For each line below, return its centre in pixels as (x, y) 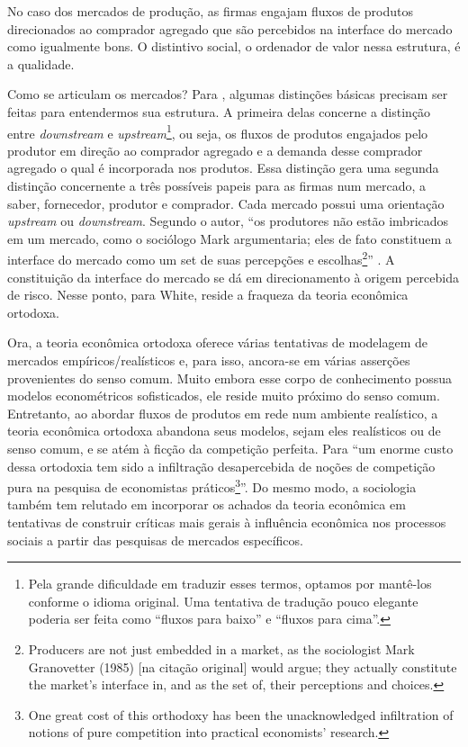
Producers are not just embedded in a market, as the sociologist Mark (221, 648)
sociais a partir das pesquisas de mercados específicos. (155, 540)
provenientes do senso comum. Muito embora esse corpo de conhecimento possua (230, 378)
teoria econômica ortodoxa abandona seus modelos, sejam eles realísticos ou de (224, 431)
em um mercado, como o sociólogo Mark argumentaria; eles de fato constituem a (229, 238)
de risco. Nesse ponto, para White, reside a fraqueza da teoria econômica (208, 295)
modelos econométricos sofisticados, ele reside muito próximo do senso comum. (224, 396)
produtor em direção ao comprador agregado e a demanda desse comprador (215, 150)
